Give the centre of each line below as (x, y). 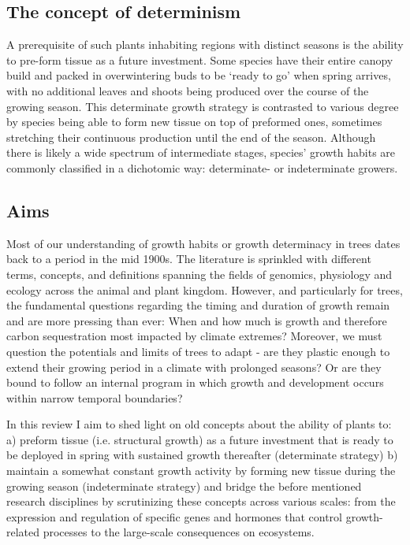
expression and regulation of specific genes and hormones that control (174, 516)
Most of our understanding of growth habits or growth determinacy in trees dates (203, 243)
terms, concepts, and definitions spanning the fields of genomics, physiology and (199, 274)
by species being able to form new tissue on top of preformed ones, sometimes (194, 122)
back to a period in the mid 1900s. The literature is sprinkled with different (189, 259)
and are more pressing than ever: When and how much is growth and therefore (197, 320)
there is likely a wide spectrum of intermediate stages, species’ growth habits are (201, 152)
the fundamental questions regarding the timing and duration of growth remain (198, 305)
